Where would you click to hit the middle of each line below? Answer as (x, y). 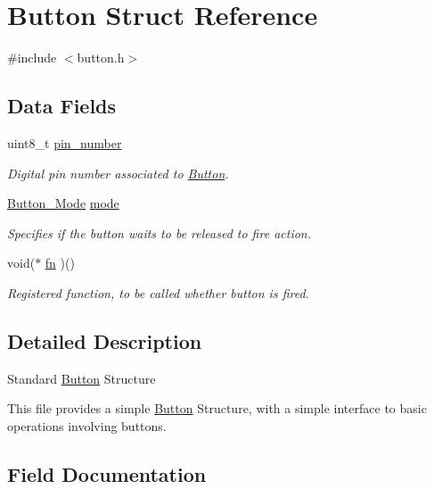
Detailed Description (105, 340)
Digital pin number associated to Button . (118, 173)
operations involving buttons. (87, 425)
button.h (101, 58)
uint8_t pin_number (65, 142)
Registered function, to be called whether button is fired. (158, 292)
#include (32, 58)
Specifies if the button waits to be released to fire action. (159, 232)
